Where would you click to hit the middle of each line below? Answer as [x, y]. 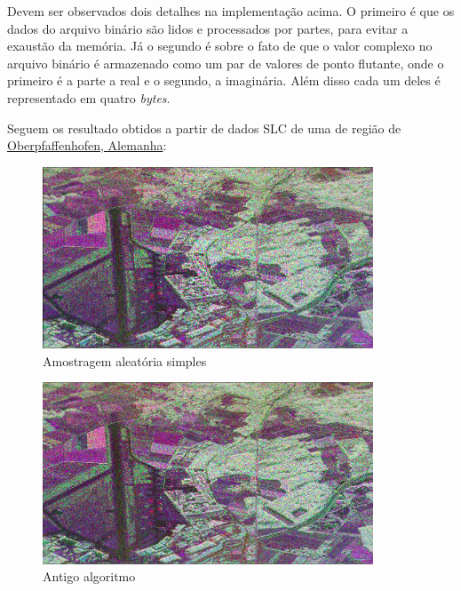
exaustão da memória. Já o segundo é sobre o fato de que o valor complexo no [220, 46]
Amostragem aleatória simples [125, 360]
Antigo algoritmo [89, 576]
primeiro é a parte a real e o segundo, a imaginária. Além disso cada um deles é [224, 80]
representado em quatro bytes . [89, 97]
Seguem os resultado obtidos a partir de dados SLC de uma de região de [204, 128]
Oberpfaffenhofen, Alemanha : [87, 145]
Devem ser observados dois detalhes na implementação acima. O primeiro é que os [231, 11]
